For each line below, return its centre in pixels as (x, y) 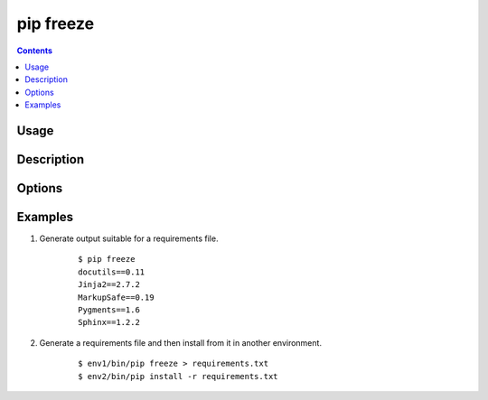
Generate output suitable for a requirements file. (129, 238)
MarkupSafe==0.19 (116, 297)
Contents (35, 51)
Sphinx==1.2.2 (109, 322)
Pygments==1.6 (109, 310)
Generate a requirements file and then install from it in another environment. (181, 342)
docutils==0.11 (112, 272)
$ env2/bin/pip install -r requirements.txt (178, 376)
